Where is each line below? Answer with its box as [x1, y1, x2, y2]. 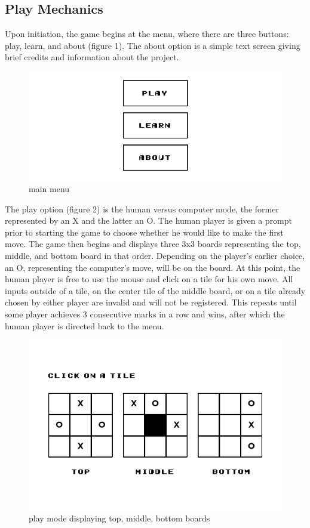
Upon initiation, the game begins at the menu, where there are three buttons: [5, 27, 289, 40]
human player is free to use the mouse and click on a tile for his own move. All [5, 273, 293, 285]
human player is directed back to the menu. [5, 319, 164, 332]
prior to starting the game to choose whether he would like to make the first [5, 226, 284, 238]
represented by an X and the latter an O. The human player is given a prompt [5, 214, 293, 227]
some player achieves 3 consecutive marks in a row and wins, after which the [5, 307, 285, 320]
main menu [29, 183, 70, 194]
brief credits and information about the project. [5, 51, 179, 63]
